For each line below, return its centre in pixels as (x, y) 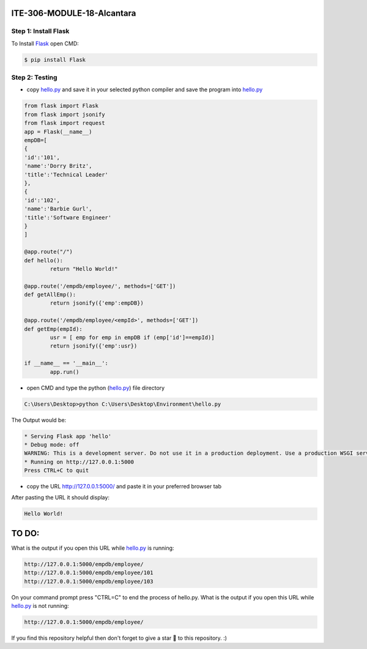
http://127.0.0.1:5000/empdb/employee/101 (89, 573)
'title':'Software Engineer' (68, 217)
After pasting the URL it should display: (61, 498)
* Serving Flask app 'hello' (68, 436)
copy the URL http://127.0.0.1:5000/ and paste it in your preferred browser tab (124, 487)
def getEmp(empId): (53, 329)
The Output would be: (39, 420)
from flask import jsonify (65, 114)
